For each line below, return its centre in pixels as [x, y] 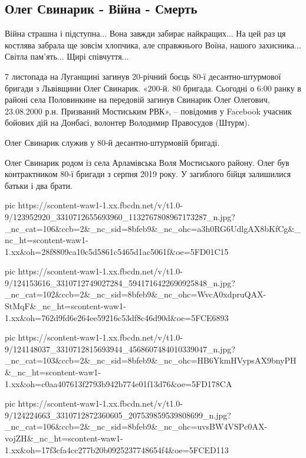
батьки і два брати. [39, 185]
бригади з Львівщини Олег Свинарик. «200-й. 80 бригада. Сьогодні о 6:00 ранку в [153, 88]
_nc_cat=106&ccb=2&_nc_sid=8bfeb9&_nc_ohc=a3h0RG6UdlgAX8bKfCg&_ [153, 228]
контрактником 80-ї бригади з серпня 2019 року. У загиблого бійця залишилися [148, 174]
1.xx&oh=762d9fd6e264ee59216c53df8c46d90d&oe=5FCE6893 [117, 317]
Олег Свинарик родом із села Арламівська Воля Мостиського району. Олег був [147, 162]
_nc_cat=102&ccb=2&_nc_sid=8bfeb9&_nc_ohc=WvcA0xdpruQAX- [136, 294]
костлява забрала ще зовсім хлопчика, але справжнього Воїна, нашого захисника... [153, 45]
